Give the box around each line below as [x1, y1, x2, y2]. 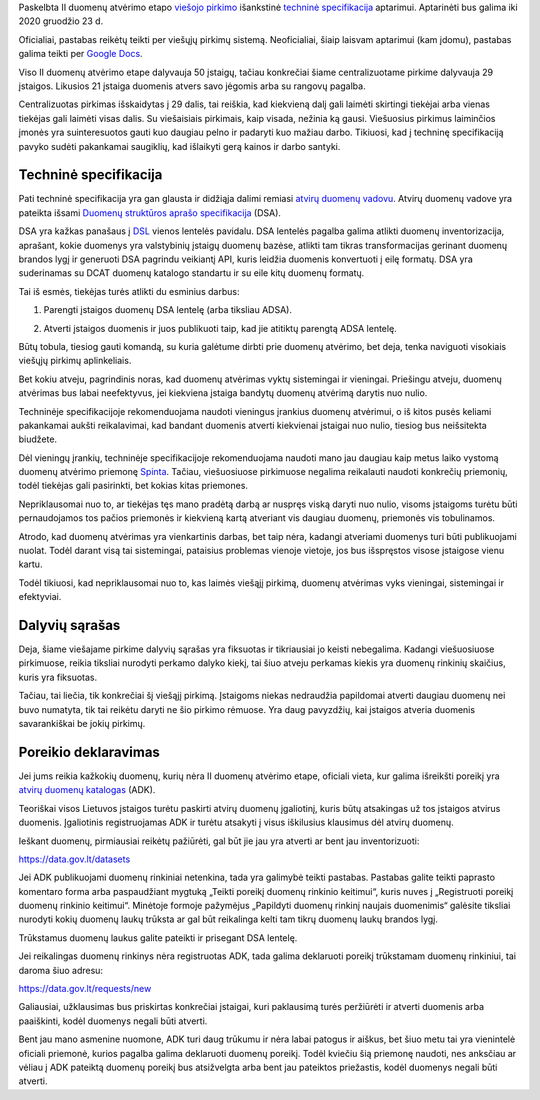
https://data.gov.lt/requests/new [18, 983, 152, 995]
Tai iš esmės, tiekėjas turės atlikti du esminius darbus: [18, 285, 240, 297]
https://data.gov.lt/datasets [18, 853, 131, 865]
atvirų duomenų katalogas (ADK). [18, 784, 156, 796]
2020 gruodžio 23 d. [18, 15, 104, 27]
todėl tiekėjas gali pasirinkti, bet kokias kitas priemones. [18, 480, 249, 492]
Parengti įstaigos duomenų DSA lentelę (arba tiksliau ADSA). [43, 304, 292, 316]
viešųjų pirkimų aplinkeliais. [18, 355, 132, 367]
